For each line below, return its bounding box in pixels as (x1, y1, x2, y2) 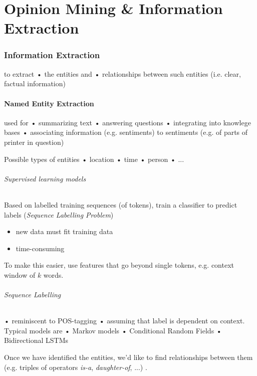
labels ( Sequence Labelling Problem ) (4, 209, 114, 220)
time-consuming (16, 243, 65, 253)
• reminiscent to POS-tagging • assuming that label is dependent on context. (4, 315, 245, 326)
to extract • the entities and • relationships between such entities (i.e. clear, (4, 68, 241, 79)
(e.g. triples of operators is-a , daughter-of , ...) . (4, 361, 147, 372)
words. (43, 269, 64, 280)
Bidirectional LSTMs (4, 335, 69, 345)
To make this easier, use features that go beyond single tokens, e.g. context (4, 260, 234, 270)
